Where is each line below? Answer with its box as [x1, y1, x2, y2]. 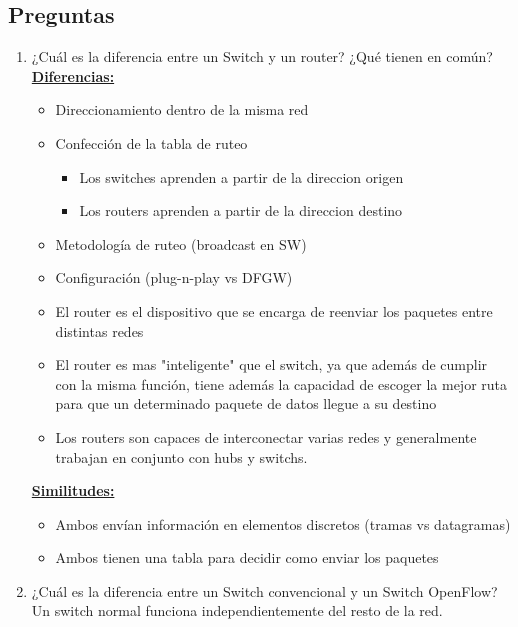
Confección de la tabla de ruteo [55, 132, 248, 153]
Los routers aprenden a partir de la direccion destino [79, 200, 403, 221]
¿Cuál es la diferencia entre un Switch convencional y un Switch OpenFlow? [31, 580, 498, 601]
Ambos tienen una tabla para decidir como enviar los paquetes [55, 547, 439, 568]
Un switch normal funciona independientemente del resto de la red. [31, 600, 443, 621]
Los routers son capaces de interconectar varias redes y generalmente [55, 426, 477, 447]
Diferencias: [31, 65, 115, 86]
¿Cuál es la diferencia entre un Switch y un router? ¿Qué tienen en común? [31, 46, 493, 67]
